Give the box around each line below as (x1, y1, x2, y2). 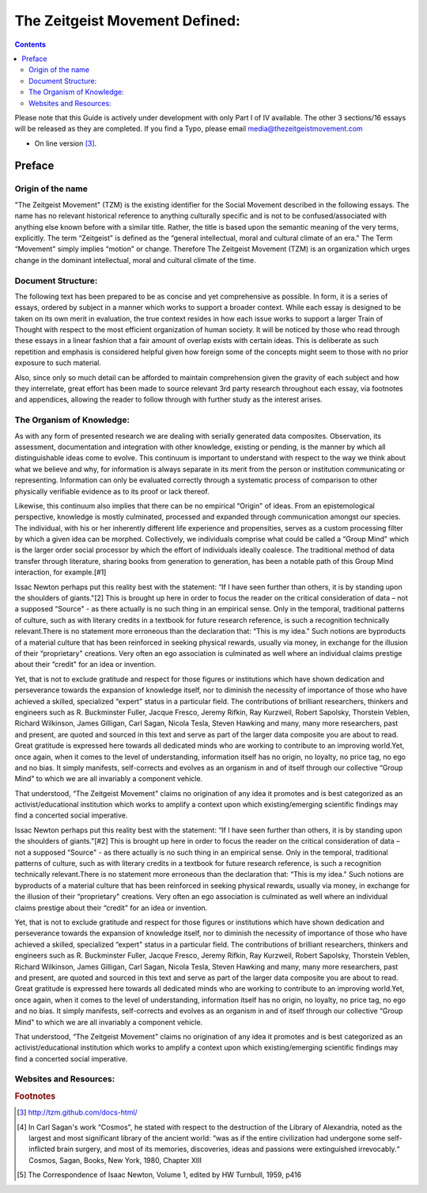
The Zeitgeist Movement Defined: (14, 12, 241, 29)
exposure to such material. (14, 358, 102, 368)
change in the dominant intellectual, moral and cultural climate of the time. (14, 255, 256, 265)
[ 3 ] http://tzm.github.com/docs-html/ (17, 1107, 138, 1117)
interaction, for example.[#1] (14, 567, 107, 577)
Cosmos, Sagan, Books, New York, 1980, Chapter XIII (28, 1155, 202, 1164)
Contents (14, 40, 47, 49)
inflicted (28, 1145, 55, 1154)
